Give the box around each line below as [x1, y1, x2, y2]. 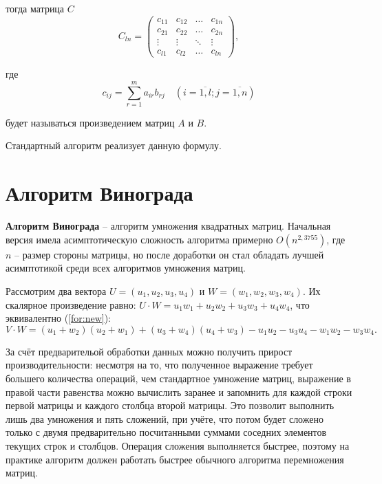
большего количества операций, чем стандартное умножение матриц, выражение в [6, 371, 351, 385]
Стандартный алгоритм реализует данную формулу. [6, 138, 222, 153]
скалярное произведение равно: [6, 297, 136, 311]
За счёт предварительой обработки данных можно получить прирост [6, 344, 293, 358]
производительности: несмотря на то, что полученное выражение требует [6, 357, 313, 372]
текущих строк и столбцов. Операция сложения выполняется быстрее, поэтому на [6, 438, 350, 452]
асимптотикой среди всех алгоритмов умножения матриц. [6, 261, 246, 275]
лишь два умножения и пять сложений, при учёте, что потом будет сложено [6, 411, 323, 426]
